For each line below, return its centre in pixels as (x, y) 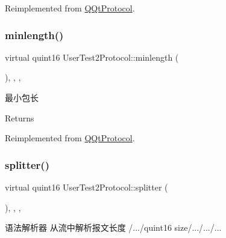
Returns (20, 117)
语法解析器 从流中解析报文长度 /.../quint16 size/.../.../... (113, 227)
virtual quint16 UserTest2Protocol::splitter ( (86, 187)
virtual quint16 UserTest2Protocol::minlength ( (92, 57)
